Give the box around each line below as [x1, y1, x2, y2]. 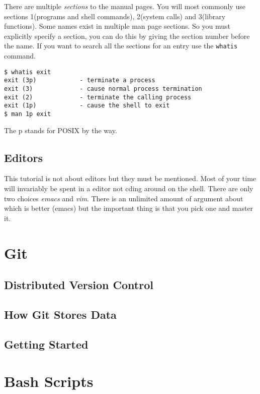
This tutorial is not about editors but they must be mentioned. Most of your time [4, 173, 256, 184]
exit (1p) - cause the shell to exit [4, 102, 170, 109]
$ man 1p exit [4, 110, 51, 118]
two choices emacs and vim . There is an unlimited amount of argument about [4, 193, 243, 203]
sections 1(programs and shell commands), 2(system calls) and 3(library [4, 11, 226, 21]
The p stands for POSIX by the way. [4, 125, 117, 135]
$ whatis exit [4, 68, 51, 76]
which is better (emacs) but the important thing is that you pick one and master [4, 203, 253, 213]
